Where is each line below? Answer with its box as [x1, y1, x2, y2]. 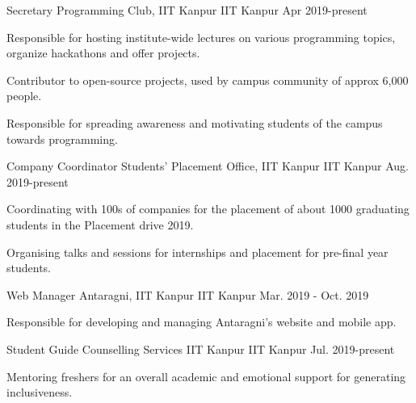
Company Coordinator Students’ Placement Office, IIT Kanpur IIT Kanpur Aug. [6, 157, 409, 174]
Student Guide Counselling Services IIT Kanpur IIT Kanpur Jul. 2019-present [6, 340, 395, 357]
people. [6, 87, 42, 104]
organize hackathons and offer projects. [6, 44, 200, 61]
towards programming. [6, 130, 118, 147]
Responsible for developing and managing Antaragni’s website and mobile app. [6, 313, 397, 330]
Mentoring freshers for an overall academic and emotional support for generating [6, 367, 406, 384]
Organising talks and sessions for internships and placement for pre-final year [6, 243, 389, 260]
